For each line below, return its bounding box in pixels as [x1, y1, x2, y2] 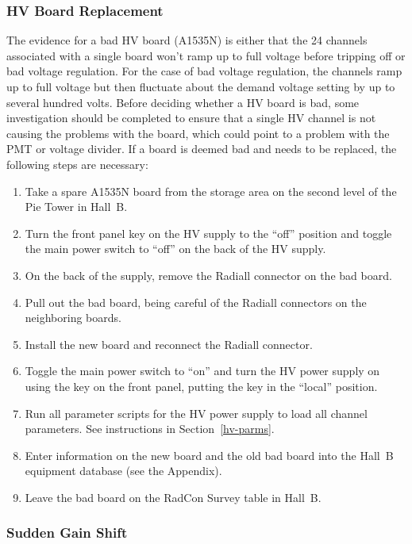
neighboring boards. [25, 309, 121, 326]
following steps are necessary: [6, 155, 148, 172]
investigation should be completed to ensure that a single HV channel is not [6, 109, 376, 126]
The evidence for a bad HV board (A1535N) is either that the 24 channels [6, 32, 368, 48]
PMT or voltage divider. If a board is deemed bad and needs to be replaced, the [6, 140, 397, 157]
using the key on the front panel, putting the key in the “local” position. [25, 377, 378, 394]
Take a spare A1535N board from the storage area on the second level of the [25, 182, 397, 199]
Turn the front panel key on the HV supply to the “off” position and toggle [25, 224, 392, 241]
